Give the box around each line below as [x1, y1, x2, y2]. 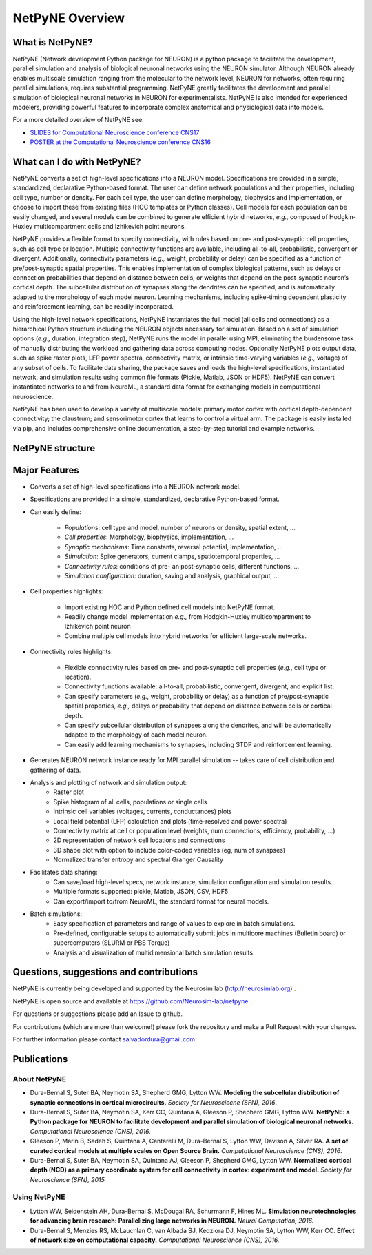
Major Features [12, 464, 79, 476]
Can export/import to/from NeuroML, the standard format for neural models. [53, 897, 269, 906]
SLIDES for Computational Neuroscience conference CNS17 [30, 128, 200, 136]
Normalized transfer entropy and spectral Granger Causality [53, 855, 224, 864]
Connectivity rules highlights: [30, 648, 113, 656]
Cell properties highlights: [30, 587, 103, 595]
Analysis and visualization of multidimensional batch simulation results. [53, 948, 255, 957]
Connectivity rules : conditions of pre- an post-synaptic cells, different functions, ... [64, 562, 300, 570]
